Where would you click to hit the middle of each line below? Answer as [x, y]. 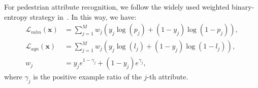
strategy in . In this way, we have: [83, 16]
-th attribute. [168, 77]
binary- [243, 7]
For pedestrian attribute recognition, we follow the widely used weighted [117, 7]
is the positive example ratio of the [87, 77]
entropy [16, 16]
